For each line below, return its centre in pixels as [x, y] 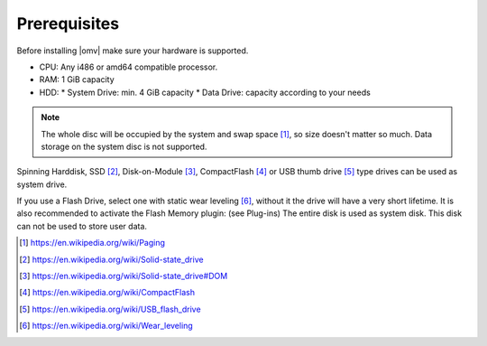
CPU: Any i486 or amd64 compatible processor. [129, 67]
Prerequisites [68, 23]
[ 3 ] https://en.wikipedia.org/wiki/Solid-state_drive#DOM [124, 276]
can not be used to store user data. [82, 226]
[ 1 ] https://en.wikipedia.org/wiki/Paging [92, 243]
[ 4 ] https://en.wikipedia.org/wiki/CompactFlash [107, 293]
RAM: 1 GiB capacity [77, 79]
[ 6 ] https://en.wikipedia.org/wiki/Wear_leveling [106, 326]
